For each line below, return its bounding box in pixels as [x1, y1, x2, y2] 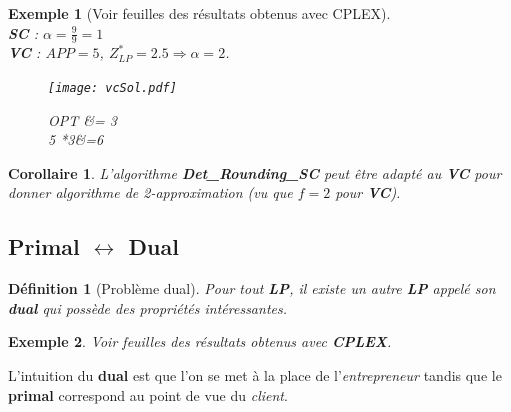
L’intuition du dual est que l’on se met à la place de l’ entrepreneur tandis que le [8, 365, 502, 386]
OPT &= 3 [48, 109, 117, 130]
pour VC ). [335, 182, 401, 203]
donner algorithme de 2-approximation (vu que [8, 182, 293, 203]
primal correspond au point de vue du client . [8, 384, 288, 405]
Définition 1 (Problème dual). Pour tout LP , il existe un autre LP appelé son [8, 278, 496, 299]
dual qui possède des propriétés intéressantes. [8, 297, 287, 318]
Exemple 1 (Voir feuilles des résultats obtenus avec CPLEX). [8, 3, 391, 23]
